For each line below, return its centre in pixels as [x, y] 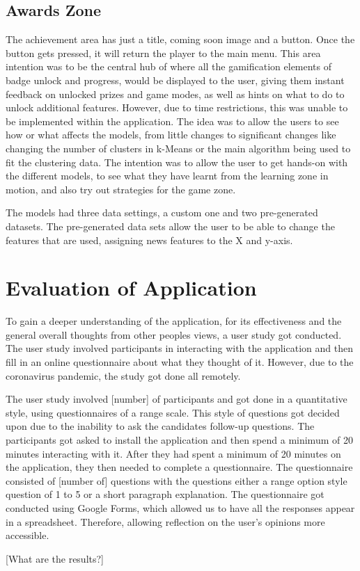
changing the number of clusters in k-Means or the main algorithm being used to [178, 148]
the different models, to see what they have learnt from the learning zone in [167, 176]
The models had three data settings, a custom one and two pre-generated [162, 212]
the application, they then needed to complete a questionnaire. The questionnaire [179, 467]
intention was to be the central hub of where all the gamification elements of [169, 66]
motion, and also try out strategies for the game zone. [121, 189]
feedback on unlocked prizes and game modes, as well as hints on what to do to [175, 94]
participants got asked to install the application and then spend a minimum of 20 [179, 439]
